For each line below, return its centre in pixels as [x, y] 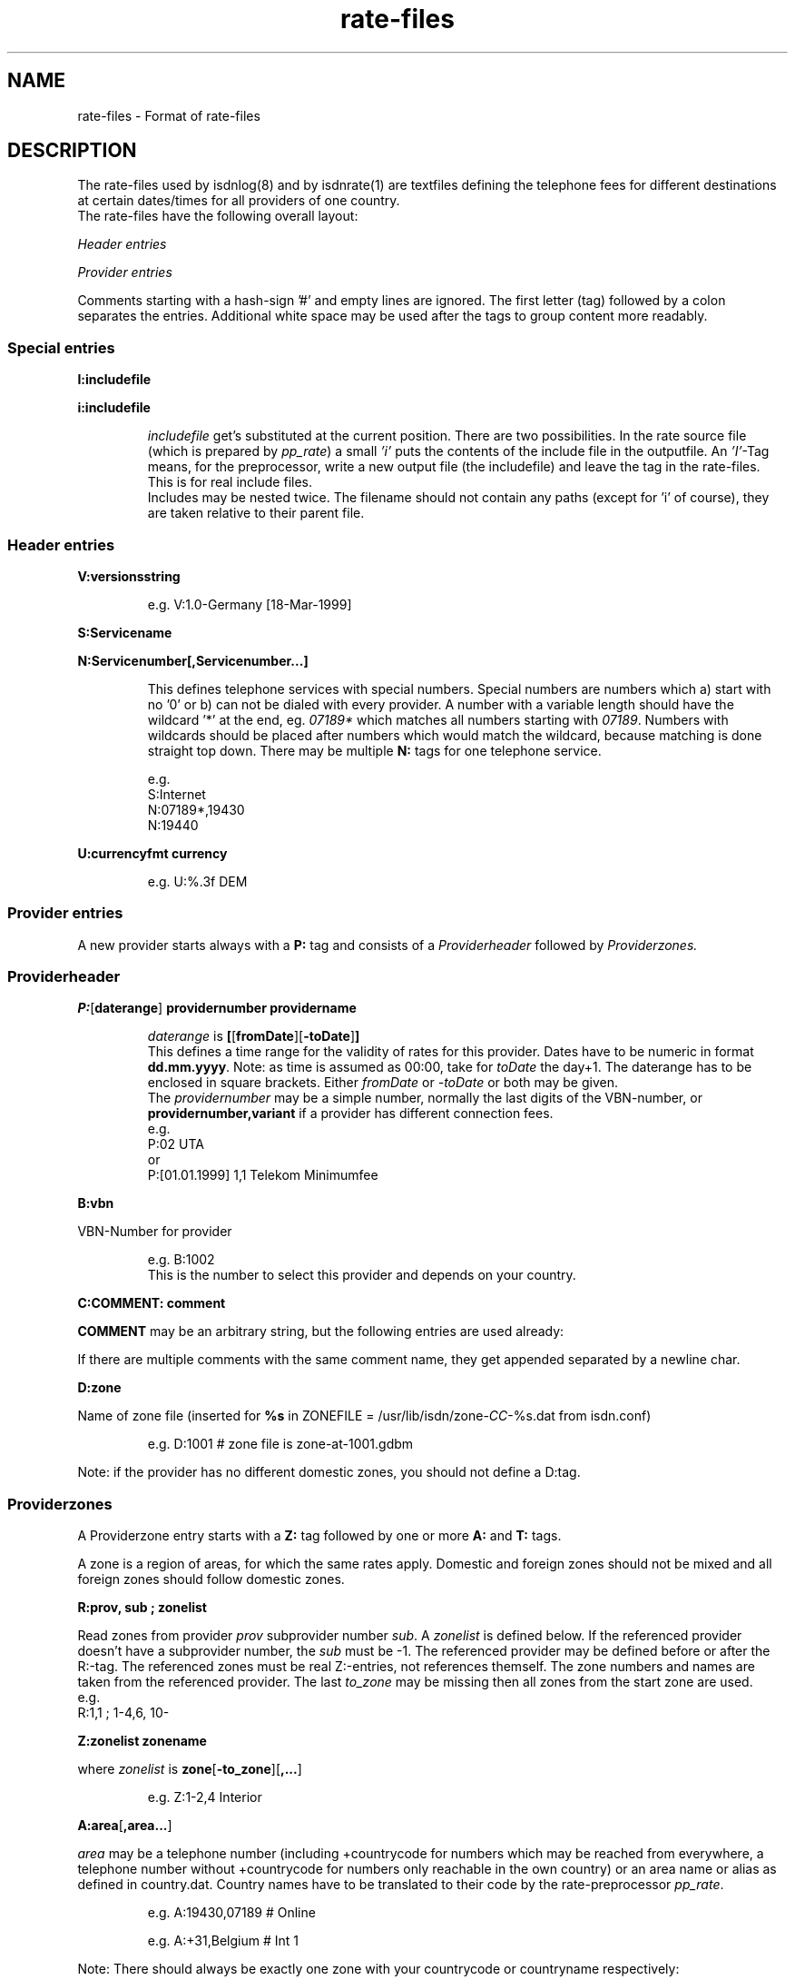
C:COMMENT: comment [152, 1303]
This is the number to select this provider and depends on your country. [362, 1275]
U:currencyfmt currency [152, 853]
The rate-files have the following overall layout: [218, 216]
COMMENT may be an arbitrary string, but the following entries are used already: [321, 1332]
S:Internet [177, 794]
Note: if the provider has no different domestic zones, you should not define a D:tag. [329, 1472]
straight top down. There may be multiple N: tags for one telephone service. [374, 750]
